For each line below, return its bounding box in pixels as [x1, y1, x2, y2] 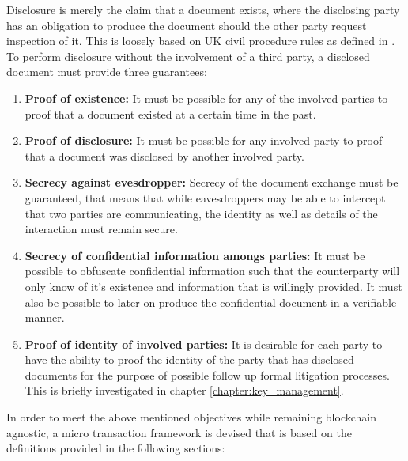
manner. [25, 309, 65, 326]
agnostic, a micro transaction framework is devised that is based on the [6, 424, 352, 440]
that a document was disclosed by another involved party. [25, 147, 304, 164]
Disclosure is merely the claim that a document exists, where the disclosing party [6, 2, 400, 17]
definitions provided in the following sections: [6, 440, 225, 456]
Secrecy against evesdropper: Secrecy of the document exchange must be [25, 174, 399, 191]
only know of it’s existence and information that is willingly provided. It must [25, 278, 402, 294]
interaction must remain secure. [25, 221, 178, 237]
